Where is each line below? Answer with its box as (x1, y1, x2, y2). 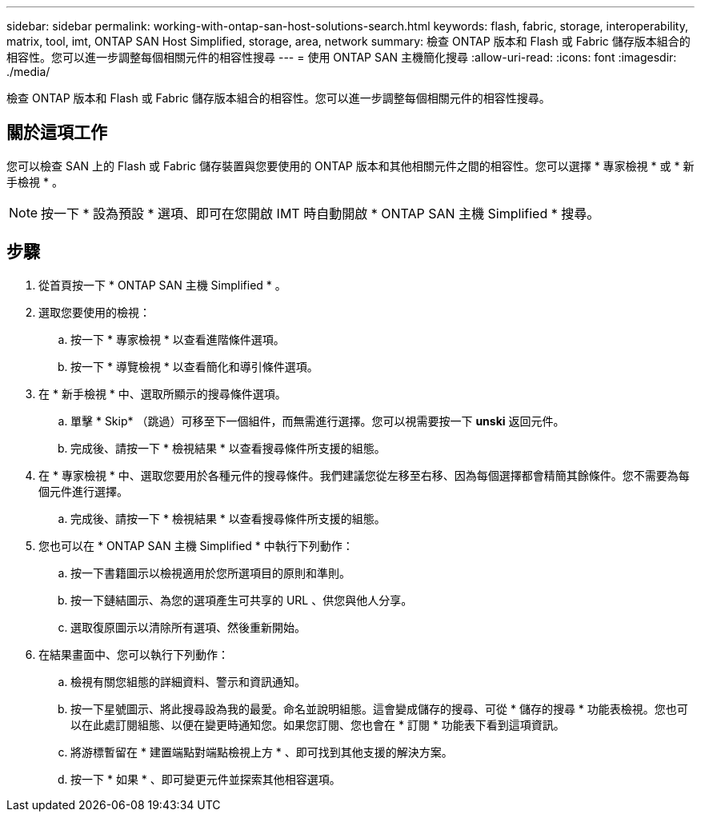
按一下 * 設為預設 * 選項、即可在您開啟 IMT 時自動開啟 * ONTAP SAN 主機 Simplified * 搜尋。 (41, 205, 600, 221)
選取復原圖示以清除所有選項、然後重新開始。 (70, 620, 306, 634)
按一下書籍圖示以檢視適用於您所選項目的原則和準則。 (70, 565, 350, 580)
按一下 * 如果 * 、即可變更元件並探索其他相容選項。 (70, 772, 341, 786)
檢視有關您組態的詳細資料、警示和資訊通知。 (70, 674, 306, 688)
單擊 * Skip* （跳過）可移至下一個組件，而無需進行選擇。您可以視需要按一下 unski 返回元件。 (70, 413, 565, 428)
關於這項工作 (6, 122, 107, 143)
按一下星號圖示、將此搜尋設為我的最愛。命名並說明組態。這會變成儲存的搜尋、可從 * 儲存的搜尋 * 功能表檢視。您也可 (70, 701, 688, 716)
